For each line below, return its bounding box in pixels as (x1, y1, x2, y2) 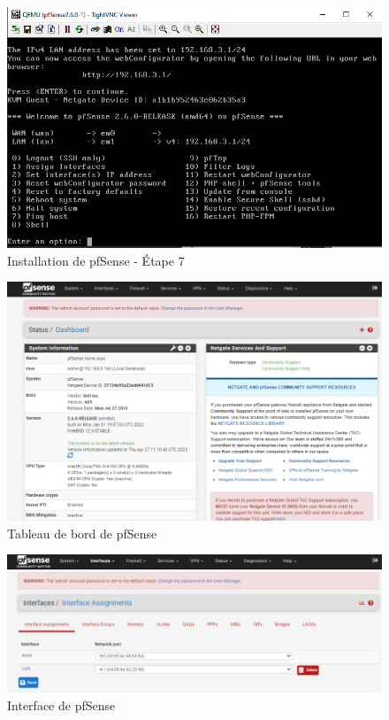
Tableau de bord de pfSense (7, 523, 157, 542)
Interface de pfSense (7, 695, 116, 714)
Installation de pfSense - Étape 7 (7, 251, 185, 269)
